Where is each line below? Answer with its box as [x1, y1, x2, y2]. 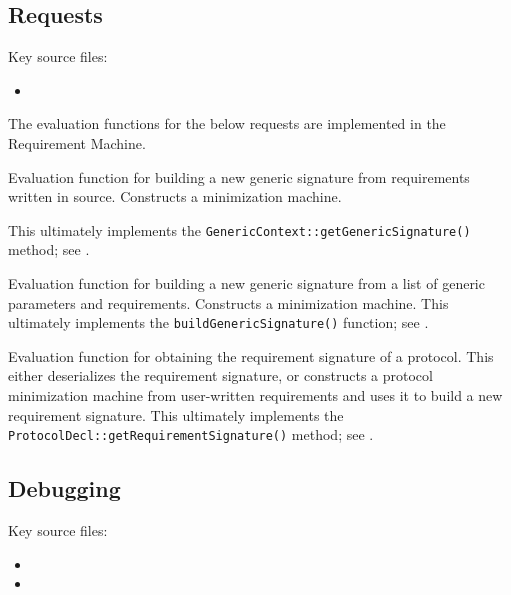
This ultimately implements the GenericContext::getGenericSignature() [8, 219, 471, 240]
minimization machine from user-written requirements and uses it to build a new [8, 385, 503, 406]
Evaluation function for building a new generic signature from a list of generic [8, 273, 485, 294]
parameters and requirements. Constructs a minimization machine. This [8, 292, 449, 313]
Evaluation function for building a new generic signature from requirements [8, 166, 470, 187]
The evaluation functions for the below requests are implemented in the [8, 113, 446, 134]
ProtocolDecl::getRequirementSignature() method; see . [8, 424, 374, 445]
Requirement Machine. [8, 132, 146, 153]
